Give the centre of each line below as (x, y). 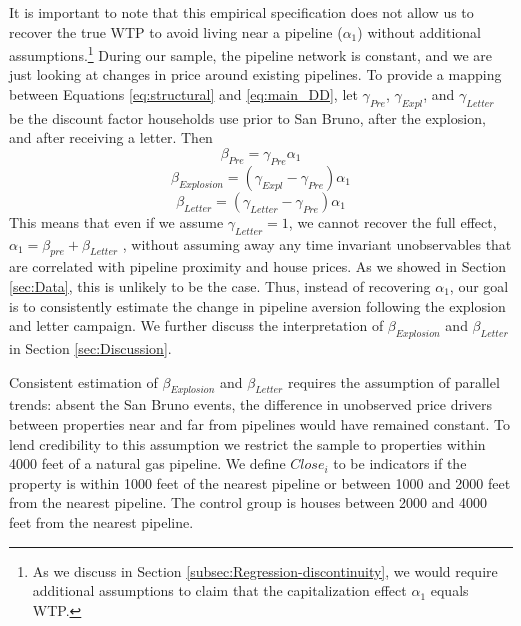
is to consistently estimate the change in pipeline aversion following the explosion (257, 305)
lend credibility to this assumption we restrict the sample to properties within (247, 443)
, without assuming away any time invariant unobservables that (317, 243)
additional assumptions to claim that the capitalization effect (219, 590)
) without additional (419, 31)
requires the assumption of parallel (393, 381)
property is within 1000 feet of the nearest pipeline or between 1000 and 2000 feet (260, 482)
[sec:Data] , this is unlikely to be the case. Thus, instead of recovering (220, 286)
